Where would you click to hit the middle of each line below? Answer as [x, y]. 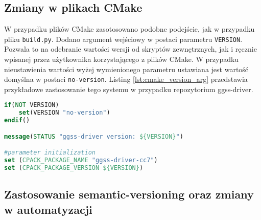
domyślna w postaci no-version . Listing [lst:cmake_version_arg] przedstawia [126, 79]
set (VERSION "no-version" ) [64, 113]
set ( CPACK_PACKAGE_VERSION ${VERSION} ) [74, 168]
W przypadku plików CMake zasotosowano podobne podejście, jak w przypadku [129, 29]
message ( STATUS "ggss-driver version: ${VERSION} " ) [94, 136]
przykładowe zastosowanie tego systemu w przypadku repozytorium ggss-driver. [129, 89]
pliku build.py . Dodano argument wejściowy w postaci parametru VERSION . [123, 39]
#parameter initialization [50, 153]
